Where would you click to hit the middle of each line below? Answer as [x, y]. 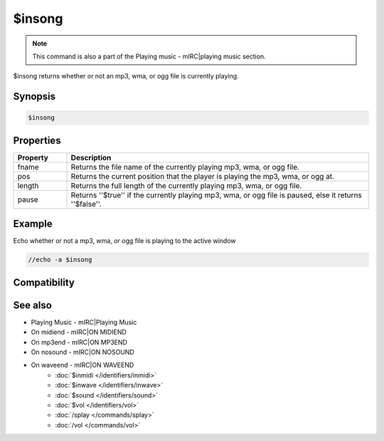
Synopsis [34, 97]
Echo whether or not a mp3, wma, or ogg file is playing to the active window [124, 241]
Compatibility [44, 282]
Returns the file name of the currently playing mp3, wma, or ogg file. [185, 167]
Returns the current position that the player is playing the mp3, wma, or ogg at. [202, 176]
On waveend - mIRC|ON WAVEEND [82, 365]
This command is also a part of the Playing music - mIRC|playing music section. [149, 56]
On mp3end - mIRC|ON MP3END [79, 342]
